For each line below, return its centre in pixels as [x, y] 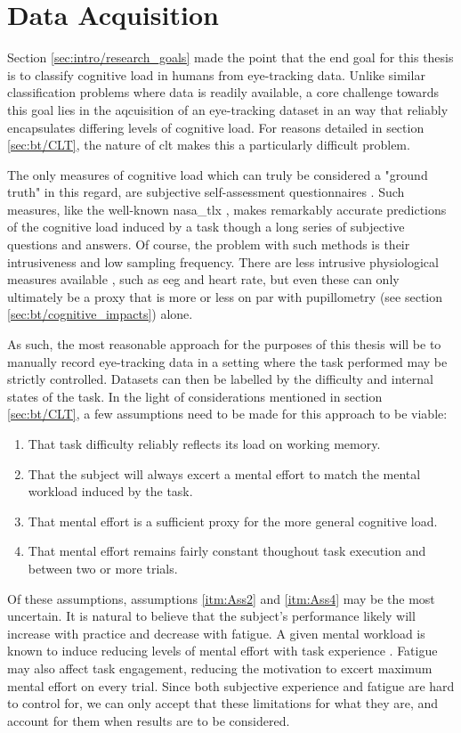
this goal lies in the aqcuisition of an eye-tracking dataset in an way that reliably [228, 109]
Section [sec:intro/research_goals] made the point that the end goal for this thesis [230, 57]
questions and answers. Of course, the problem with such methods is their [209, 244]
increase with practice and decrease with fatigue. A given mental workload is [216, 633]
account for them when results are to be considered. [149, 720]
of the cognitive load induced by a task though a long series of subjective [206, 227]
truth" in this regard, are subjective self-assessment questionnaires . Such [206, 192]
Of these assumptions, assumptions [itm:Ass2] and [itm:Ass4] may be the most [221, 598]
